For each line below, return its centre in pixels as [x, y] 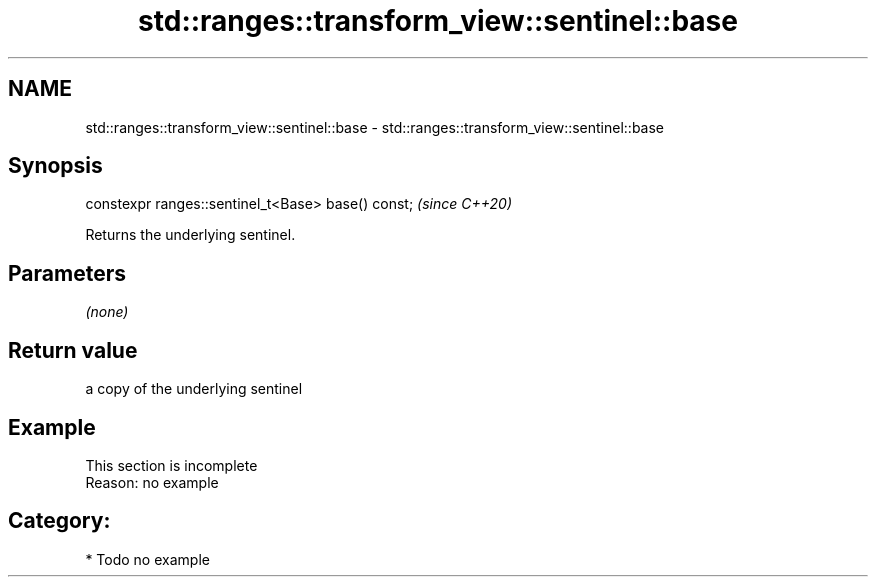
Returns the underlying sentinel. [190, 235]
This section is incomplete [171, 465]
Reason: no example [152, 482]
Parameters [67, 273]
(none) [107, 312]
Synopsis [55, 166]
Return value [73, 350]
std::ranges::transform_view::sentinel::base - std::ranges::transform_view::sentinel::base [374, 127]
